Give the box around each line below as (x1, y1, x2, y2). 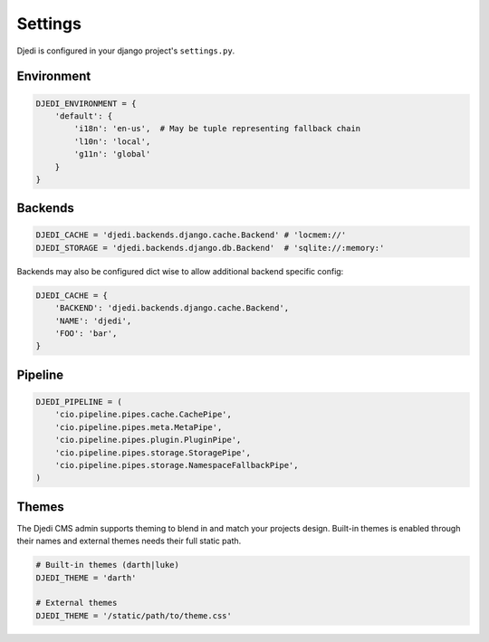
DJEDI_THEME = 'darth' (35, 572, 137, 583)
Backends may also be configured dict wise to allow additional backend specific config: (16, 265, 344, 276)
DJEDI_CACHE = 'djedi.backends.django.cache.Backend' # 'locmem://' (35, 230, 347, 240)
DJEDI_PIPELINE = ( (35, 397, 122, 407)
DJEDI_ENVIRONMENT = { (35, 98, 137, 109)
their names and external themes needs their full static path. (16, 535, 242, 547)
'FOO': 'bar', (54, 329, 118, 339)
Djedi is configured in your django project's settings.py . (16, 45, 235, 56)
